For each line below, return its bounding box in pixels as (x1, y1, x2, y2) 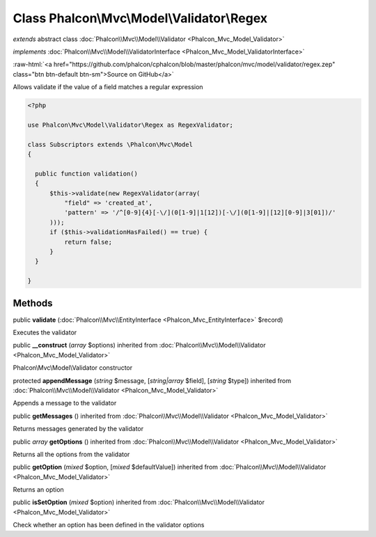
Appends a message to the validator (13, 399, 117, 407)
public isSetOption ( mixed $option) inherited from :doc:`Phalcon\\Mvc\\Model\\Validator (13, 498, 265, 506)
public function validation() (35, 169, 139, 178)
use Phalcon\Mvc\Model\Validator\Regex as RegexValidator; (27, 120, 233, 129)
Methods (13, 297, 53, 309)
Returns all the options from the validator (13, 450, 130, 458)
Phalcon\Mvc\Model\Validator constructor (13, 364, 132, 372)
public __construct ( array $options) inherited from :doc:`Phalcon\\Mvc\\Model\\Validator (13, 341, 266, 350)
